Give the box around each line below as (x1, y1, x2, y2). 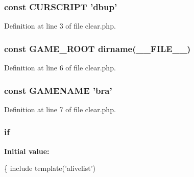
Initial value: (4, 145, 50, 156)
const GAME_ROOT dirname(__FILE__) (4, 42, 191, 55)
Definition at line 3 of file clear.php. (4, 20, 116, 31)
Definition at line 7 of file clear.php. (4, 104, 116, 114)
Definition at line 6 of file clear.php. (4, 62, 116, 73)
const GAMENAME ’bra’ (4, 84, 112, 96)
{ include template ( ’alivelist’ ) (4, 163, 96, 173)
